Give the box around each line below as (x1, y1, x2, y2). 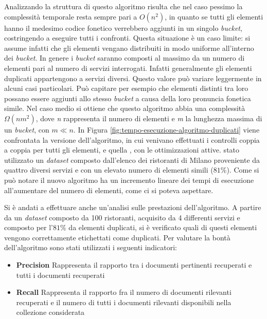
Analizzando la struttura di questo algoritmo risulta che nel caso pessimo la (4, 1, 243, 11)
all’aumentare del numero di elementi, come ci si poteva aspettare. (4, 184, 213, 195)
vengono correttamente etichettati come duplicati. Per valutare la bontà (4, 232, 230, 242)
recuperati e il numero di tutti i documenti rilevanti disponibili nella (16, 296, 232, 307)
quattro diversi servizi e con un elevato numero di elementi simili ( (4, 164, 213, 175)
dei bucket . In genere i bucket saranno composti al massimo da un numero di (4, 52, 245, 63)
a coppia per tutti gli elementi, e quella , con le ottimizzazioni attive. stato (4, 144, 240, 155)
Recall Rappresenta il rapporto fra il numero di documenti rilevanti (16, 287, 232, 297)
